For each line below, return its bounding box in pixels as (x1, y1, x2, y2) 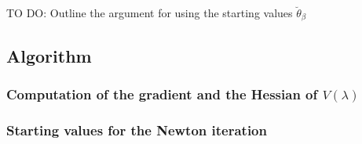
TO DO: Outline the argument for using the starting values (6, 5, 293, 20)
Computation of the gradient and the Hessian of (6, 85, 318, 104)
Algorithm (6, 43, 92, 67)
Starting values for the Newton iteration (6, 121, 267, 139)
